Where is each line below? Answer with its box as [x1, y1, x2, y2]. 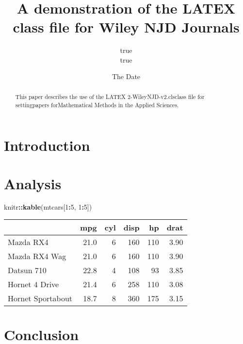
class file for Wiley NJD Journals [13, 17, 240, 37]
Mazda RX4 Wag [8, 250, 66, 262]
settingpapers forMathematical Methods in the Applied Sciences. [15, 100, 179, 109]
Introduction [4, 135, 90, 155]
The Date [112, 71, 141, 81]
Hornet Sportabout [8, 293, 73, 304]
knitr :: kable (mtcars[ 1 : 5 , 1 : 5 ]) [4, 201, 92, 212]
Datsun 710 [8, 264, 47, 276]
